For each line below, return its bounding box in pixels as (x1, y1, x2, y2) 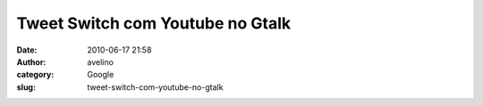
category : (16, 69, 55, 80)
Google (87, 69, 114, 80)
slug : (16, 81, 36, 93)
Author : (16, 56, 47, 67)
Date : (16, 45, 38, 55)
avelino (87, 56, 114, 67)
